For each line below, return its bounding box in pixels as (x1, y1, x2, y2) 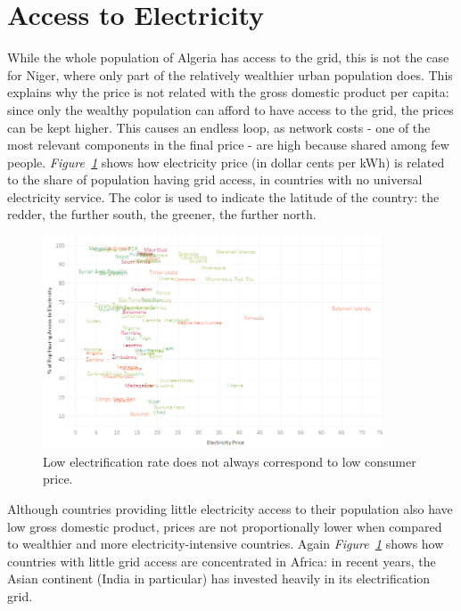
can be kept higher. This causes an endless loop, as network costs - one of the (7, 118, 431, 136)
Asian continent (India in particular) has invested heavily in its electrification (7, 569, 431, 588)
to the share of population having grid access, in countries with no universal (7, 170, 423, 189)
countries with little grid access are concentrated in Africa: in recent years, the (7, 551, 436, 570)
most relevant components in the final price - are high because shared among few (7, 135, 449, 154)
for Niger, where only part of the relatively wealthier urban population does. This (7, 65, 453, 84)
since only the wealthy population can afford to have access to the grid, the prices (7, 100, 454, 118)
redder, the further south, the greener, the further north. (7, 205, 317, 224)
